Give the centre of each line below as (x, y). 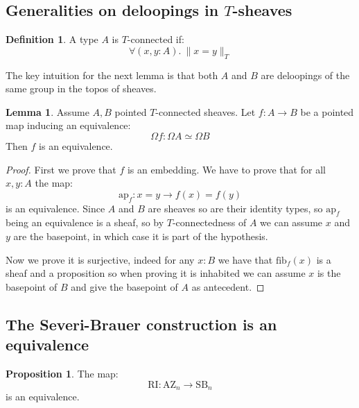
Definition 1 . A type (52, 39)
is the (329, 273)
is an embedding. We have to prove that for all (226, 169)
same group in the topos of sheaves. (81, 88)
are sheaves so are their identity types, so (235, 208)
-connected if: (156, 39)
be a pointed (327, 111)
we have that (245, 259)
